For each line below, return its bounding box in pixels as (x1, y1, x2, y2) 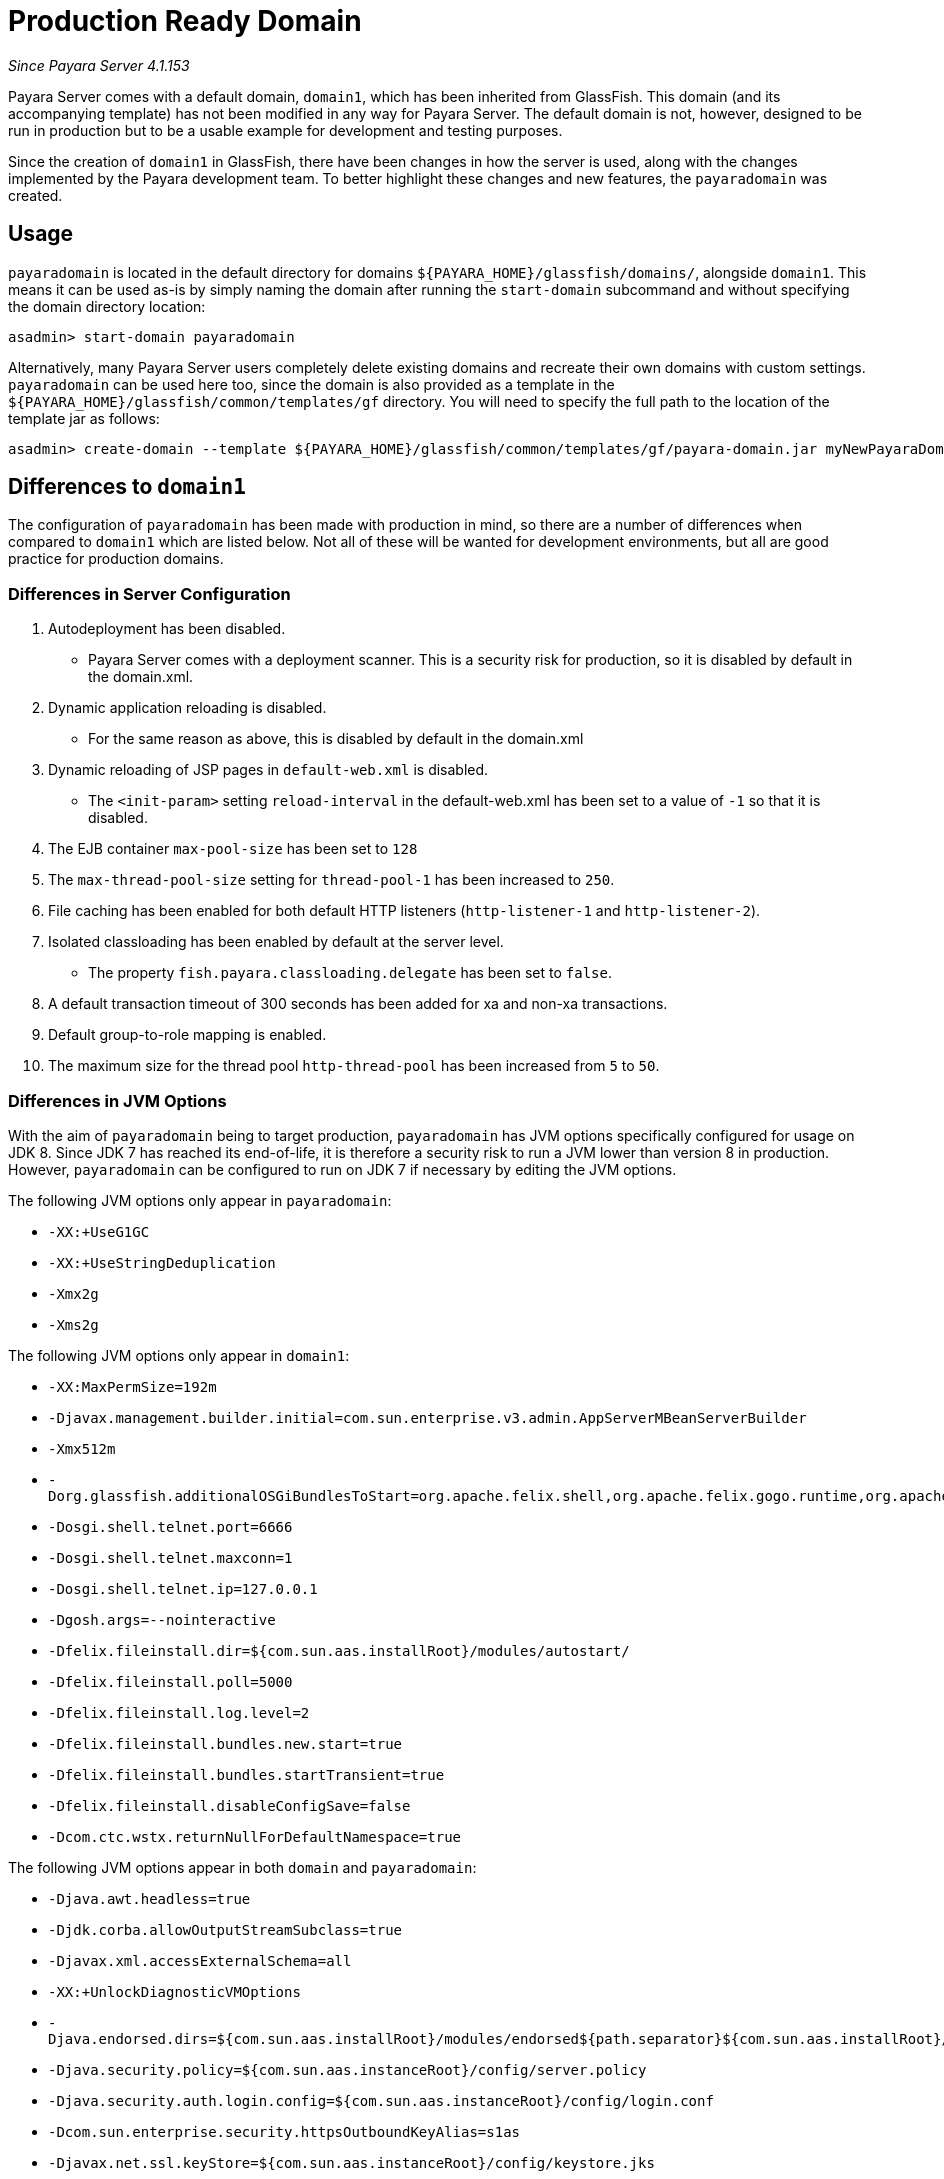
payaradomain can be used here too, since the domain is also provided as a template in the (8, 375, 615, 393)
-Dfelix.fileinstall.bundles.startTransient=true (48, 1766, 445, 1783)
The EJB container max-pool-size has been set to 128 (48, 840, 418, 858)
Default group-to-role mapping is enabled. (48, 1026, 327, 1044)
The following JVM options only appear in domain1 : (8, 1346, 350, 1364)
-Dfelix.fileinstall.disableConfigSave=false (48, 1797, 411, 1814)
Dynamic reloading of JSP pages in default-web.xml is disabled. (48, 761, 489, 779)
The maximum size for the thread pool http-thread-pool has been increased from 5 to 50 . (48, 1057, 660, 1075)
